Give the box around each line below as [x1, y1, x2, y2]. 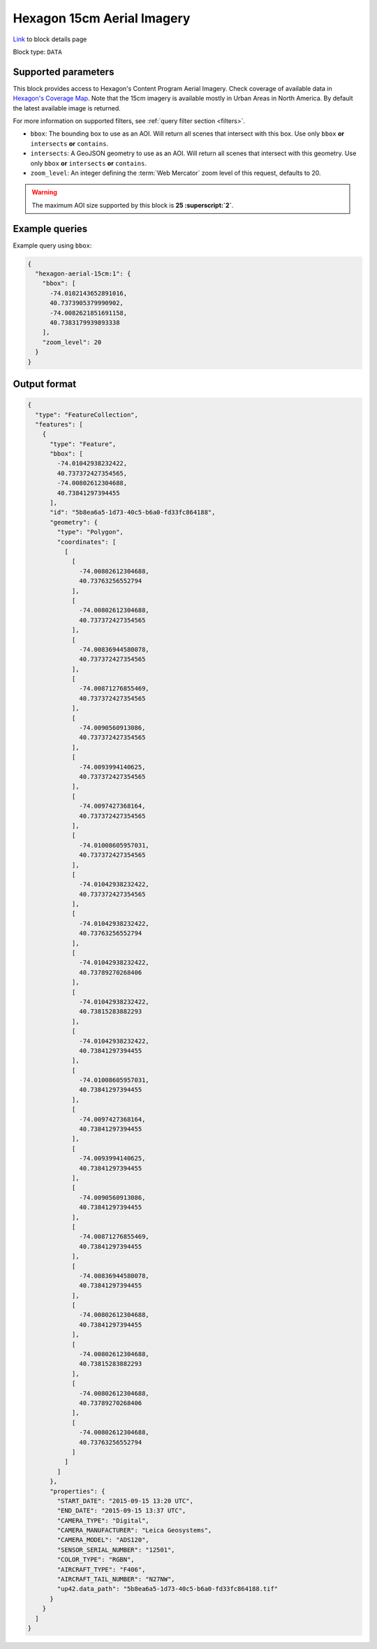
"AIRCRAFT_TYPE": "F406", [57, 1565, 146, 1573]
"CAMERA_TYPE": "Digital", [57, 1516, 149, 1525]
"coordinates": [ [57, 538, 117, 545]
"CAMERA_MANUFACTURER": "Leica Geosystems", [57, 1527, 212, 1534]
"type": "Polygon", [57, 528, 124, 536]
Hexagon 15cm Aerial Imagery [13, 10, 191, 26]
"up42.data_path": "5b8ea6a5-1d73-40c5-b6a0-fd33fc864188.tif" [57, 1585, 279, 1593]
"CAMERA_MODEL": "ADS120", [57, 1536, 149, 1544]
